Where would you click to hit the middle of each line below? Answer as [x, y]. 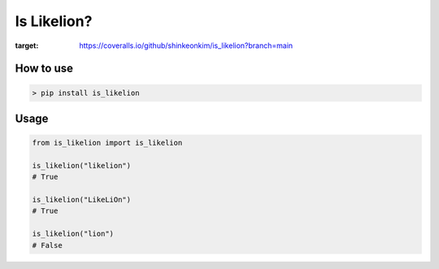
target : [27, 46]
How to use [44, 69]
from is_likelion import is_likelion [107, 143]
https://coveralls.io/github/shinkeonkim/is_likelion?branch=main [186, 46]
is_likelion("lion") [73, 234]
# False [47, 245]
